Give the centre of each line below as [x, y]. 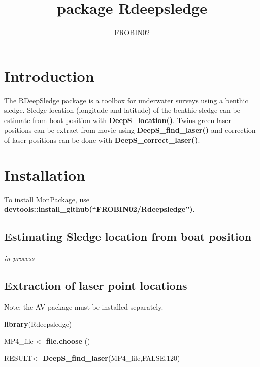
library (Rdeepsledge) [38, 324]
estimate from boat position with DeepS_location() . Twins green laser [118, 120]
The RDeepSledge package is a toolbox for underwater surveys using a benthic [126, 100]
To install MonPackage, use [47, 199]
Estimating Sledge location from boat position [128, 237]
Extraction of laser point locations [96, 285]
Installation [45, 175]
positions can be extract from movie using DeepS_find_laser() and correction [130, 130]
